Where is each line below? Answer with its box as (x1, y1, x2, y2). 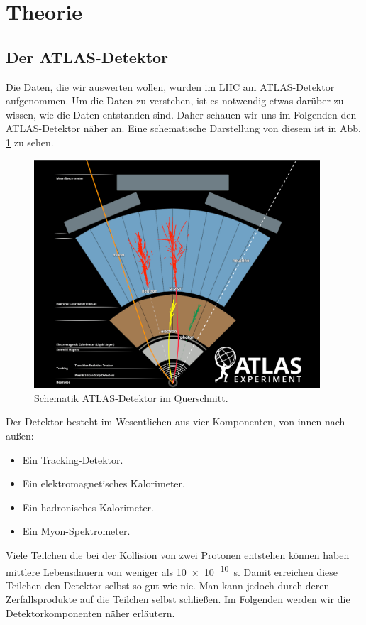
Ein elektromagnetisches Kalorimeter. (22, 476, 185, 491)
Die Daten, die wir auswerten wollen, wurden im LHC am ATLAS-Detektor (6, 79, 335, 94)
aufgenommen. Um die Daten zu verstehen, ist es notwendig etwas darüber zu (6, 93, 344, 108)
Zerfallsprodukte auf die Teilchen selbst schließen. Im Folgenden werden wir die (6, 592, 350, 607)
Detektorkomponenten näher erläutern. (6, 606, 175, 621)
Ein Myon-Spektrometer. (22, 523, 131, 538)
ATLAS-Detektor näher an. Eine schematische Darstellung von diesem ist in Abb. (6, 121, 361, 136)
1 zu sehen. (6, 134, 54, 149)
